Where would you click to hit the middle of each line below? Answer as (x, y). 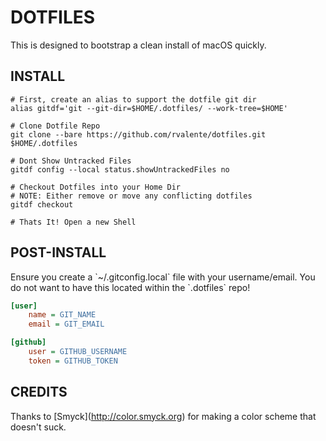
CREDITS (39, 392)
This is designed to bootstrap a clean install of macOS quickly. (138, 45)
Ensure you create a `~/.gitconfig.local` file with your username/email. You (163, 277)
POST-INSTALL (58, 252)
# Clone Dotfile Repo (55, 126)
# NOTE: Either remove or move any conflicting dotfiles (131, 196)
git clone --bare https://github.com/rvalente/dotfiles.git (138, 134)
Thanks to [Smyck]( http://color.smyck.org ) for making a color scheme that (163, 416)
